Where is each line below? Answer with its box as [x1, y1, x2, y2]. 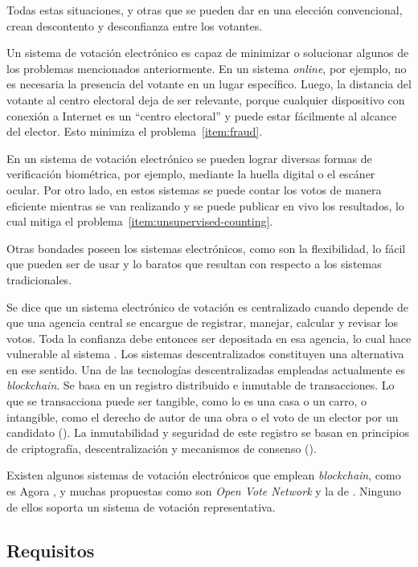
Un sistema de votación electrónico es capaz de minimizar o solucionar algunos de [6, 44, 409, 61]
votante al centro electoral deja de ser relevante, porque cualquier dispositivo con [6, 91, 405, 108]
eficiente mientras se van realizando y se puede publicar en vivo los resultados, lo [6, 197, 404, 214]
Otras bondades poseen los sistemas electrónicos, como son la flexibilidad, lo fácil [6, 239, 406, 256]
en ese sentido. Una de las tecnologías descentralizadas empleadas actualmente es [6, 361, 406, 377]
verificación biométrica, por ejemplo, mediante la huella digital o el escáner [6, 165, 375, 182]
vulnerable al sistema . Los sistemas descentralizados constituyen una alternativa [6, 345, 404, 362]
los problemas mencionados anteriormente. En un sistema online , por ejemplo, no [6, 59, 407, 76]
